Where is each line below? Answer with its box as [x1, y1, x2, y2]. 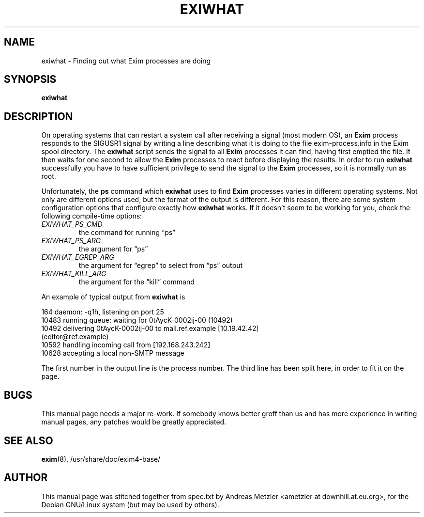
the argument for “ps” [78, 245, 148, 253]
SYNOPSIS [4, 73, 57, 86]
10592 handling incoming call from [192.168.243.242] [41, 341, 211, 349]
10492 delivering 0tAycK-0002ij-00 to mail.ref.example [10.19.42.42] [41, 324, 259, 333]
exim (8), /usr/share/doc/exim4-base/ [41, 454, 161, 463]
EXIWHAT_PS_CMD [41, 220, 103, 229]
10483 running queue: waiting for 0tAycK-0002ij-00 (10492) [41, 316, 233, 325]
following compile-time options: [41, 212, 142, 220]
